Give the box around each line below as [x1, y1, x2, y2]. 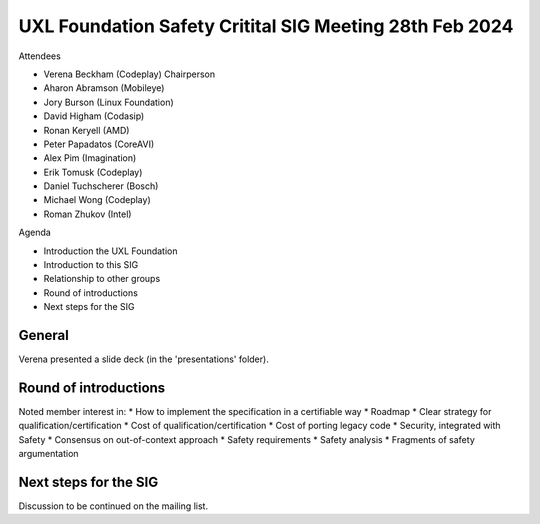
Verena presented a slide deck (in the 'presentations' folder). [18, 353, 269, 365]
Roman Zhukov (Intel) [43, 208, 132, 220]
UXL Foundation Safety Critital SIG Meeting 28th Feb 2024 [18, 15, 514, 37]
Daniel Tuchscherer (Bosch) [43, 180, 159, 192]
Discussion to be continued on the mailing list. [18, 500, 209, 512]
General [18, 327, 70, 344]
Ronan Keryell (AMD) [43, 124, 130, 136]
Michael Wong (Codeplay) [43, 194, 151, 206]
